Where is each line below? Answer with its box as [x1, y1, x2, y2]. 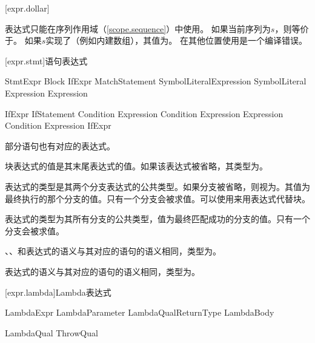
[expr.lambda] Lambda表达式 [5, 285, 111, 298]
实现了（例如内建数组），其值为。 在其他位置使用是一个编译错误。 [45, 34, 307, 47]
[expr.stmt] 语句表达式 [5, 54, 88, 67]
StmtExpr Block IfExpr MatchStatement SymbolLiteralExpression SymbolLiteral [5, 75, 307, 87]
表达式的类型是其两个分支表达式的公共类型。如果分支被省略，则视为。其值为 [5, 180, 310, 192]
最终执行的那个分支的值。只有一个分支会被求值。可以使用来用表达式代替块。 [5, 192, 310, 205]
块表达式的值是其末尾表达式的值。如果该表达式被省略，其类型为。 [5, 160, 268, 172]
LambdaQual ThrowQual [5, 326, 98, 339]
